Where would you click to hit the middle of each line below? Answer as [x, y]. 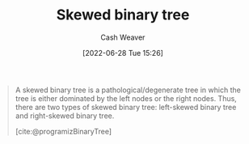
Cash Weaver [123, 37]
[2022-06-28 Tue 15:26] [123, 53]
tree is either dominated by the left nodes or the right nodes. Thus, [126, 98]
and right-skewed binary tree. [65, 116]
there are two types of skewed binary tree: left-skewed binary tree [126, 107]
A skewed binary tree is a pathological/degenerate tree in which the [128, 90]
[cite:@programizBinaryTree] [63, 131]
